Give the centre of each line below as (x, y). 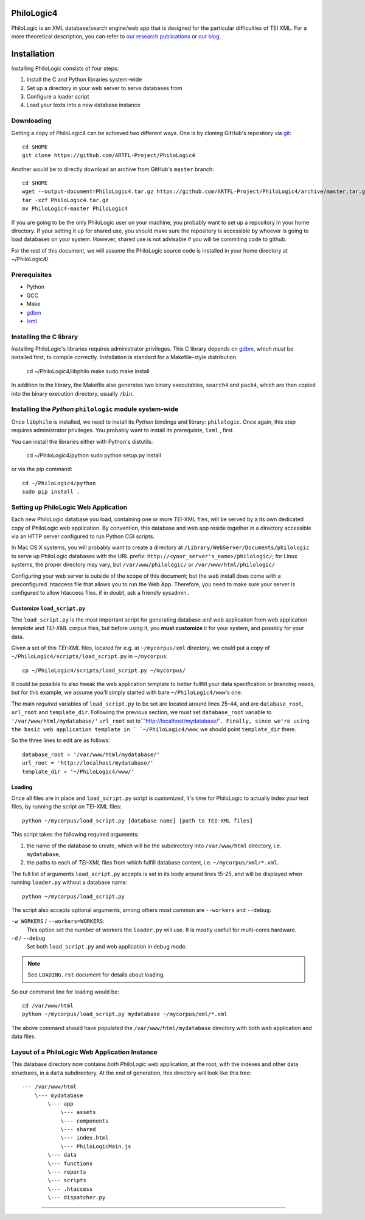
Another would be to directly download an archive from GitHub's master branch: (113, 169)
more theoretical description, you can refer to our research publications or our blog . (116, 36)
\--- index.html (85, 1138)
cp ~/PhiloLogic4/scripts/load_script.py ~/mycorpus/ (104, 670)
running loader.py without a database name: (69, 882)
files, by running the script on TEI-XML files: (66, 807)
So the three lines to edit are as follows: (61, 740)
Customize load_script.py (48, 608)
